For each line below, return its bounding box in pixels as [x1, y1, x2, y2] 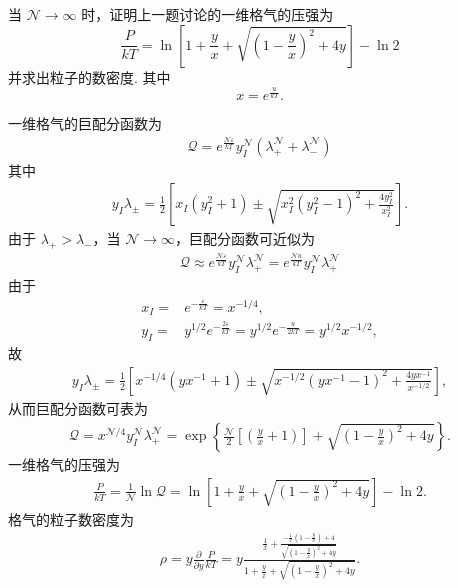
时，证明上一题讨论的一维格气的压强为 [81, 4, 334, 24]
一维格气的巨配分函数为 [8, 113, 162, 134]
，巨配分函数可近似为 [175, 228, 315, 249]
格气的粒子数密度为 [8, 508, 134, 529]
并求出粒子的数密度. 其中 [8, 66, 171, 87]
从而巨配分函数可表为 [8, 397, 148, 418]
